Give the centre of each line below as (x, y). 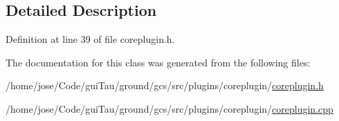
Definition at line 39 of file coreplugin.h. (90, 39)
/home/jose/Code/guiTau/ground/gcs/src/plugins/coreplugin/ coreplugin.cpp (169, 108)
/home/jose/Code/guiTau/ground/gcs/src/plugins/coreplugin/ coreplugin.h (165, 85)
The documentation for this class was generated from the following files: (158, 62)
